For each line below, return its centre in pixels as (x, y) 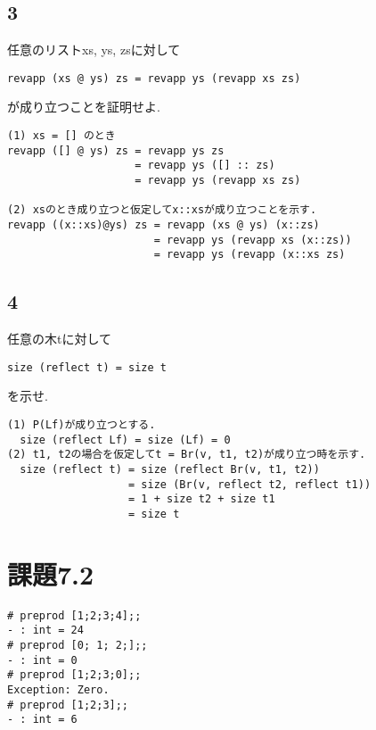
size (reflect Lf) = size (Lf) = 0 (125, 440)
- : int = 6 (42, 720)
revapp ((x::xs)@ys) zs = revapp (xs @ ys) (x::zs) (163, 224)
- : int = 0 (42, 660)
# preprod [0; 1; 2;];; (78, 646)
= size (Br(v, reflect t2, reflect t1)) (250, 484)
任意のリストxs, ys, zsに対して (94, 50)
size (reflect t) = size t (87, 367)
